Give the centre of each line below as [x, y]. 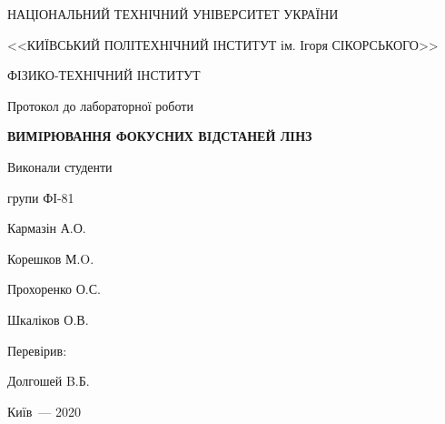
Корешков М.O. [51, 258]
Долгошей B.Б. [49, 381]
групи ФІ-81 [41, 197]
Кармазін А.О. [47, 228]
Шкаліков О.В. [48, 319]
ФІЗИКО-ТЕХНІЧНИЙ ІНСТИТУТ [104, 75]
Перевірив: [37, 350]
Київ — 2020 [44, 411]
